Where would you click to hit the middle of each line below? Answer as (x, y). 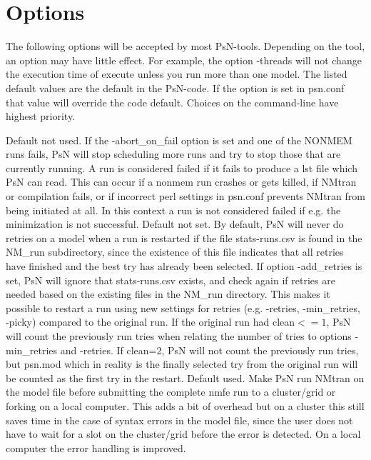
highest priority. (41, 116)
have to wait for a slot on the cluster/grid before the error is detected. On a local (183, 434)
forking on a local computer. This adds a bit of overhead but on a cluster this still (185, 405)
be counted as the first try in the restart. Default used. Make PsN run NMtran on (185, 377)
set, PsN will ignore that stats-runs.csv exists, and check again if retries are (171, 280)
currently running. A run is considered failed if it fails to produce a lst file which (182, 167)
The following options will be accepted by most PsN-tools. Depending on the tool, (185, 46)
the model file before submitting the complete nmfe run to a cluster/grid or (171, 392)
